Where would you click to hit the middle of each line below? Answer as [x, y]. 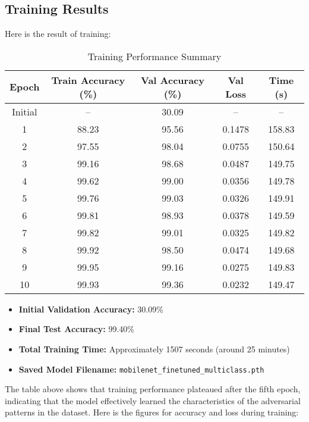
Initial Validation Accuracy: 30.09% [91, 309]
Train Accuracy [88, 80]
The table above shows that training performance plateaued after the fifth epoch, [153, 389]
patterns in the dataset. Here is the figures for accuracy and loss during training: [152, 412]
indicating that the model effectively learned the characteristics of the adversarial [153, 400]
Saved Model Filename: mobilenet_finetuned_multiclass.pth [141, 369]
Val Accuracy [173, 80]
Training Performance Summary [154, 56]
